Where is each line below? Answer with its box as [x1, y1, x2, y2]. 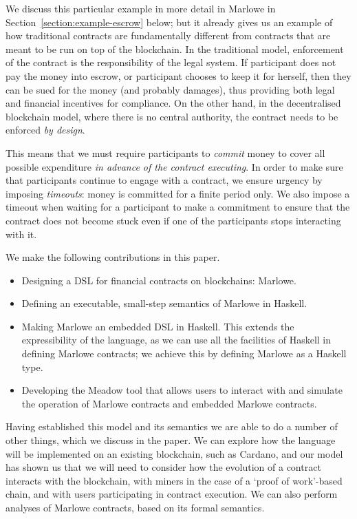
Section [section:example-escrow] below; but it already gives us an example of [6, 14, 333, 29]
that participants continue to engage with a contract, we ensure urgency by [6, 173, 323, 187]
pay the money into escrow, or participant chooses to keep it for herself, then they [6, 68, 351, 83]
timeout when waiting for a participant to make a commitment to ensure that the [6, 200, 350, 214]
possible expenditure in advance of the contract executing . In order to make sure [6, 159, 343, 173]
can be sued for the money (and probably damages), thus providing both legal [6, 82, 335, 96]
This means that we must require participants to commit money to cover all [6, 145, 325, 160]
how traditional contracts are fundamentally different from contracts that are [6, 28, 331, 43]
